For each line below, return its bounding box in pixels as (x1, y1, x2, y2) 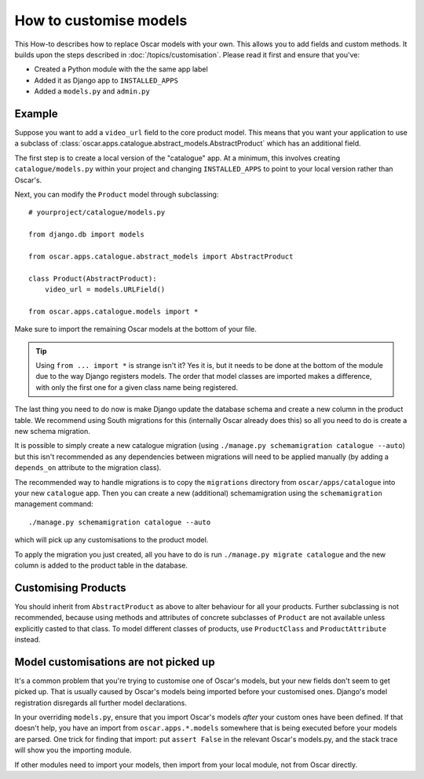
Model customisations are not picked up (14, 655, 215, 668)
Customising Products (14, 581, 126, 594)
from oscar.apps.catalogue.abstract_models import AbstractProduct (28, 252, 294, 261)
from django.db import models (28, 230, 145, 239)
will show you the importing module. (14, 745, 132, 755)
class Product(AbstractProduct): (28, 274, 157, 283)
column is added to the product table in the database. (14, 560, 188, 570)
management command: (14, 499, 93, 509)
